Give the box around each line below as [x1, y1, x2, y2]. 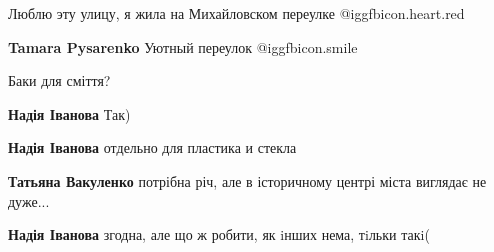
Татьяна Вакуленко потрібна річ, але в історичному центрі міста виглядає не [8, 170, 487, 191]
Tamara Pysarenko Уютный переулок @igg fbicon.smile [8, 36, 358, 57]
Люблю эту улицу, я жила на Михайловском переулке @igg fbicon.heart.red [8, 3, 465, 23]
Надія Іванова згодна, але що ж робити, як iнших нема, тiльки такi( [8, 224, 430, 245]
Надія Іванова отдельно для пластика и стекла [8, 137, 297, 158]
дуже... [8, 190, 50, 211]
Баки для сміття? [8, 70, 111, 91]
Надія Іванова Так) [8, 103, 131, 124]
